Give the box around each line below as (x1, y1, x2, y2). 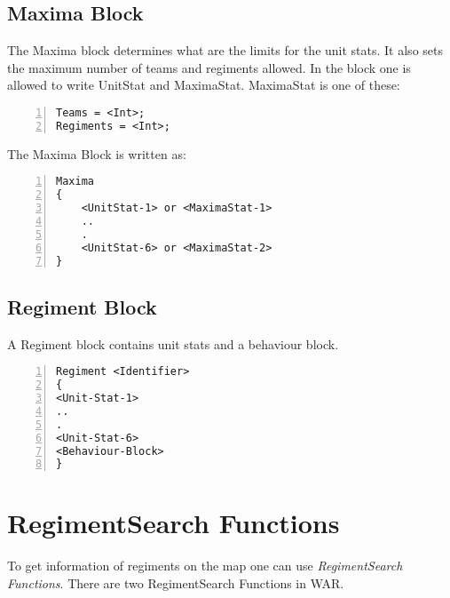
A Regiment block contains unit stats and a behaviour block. (7, 334, 339, 353)
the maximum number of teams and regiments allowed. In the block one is (7, 58, 411, 76)
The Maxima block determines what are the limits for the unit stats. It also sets (7, 41, 443, 60)
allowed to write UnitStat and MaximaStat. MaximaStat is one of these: (7, 76, 400, 94)
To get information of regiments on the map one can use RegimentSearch (7, 556, 403, 575)
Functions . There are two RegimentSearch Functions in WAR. (7, 573, 344, 592)
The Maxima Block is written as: (7, 144, 186, 163)
